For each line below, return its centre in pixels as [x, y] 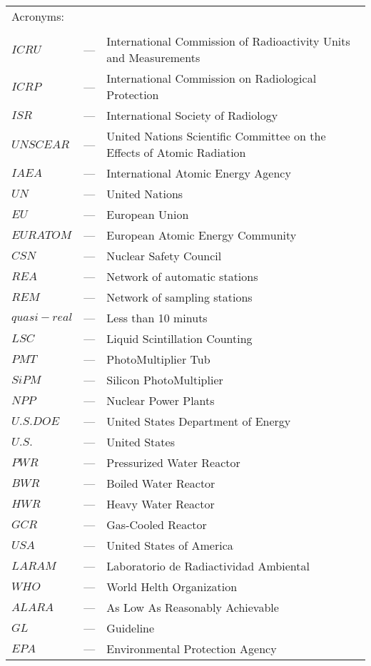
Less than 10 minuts [157, 318]
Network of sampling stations [179, 297]
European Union [148, 214]
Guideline [131, 628]
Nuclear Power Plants [161, 400]
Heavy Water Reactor [161, 504]
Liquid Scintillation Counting [179, 338]
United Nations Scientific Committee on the [216, 136]
